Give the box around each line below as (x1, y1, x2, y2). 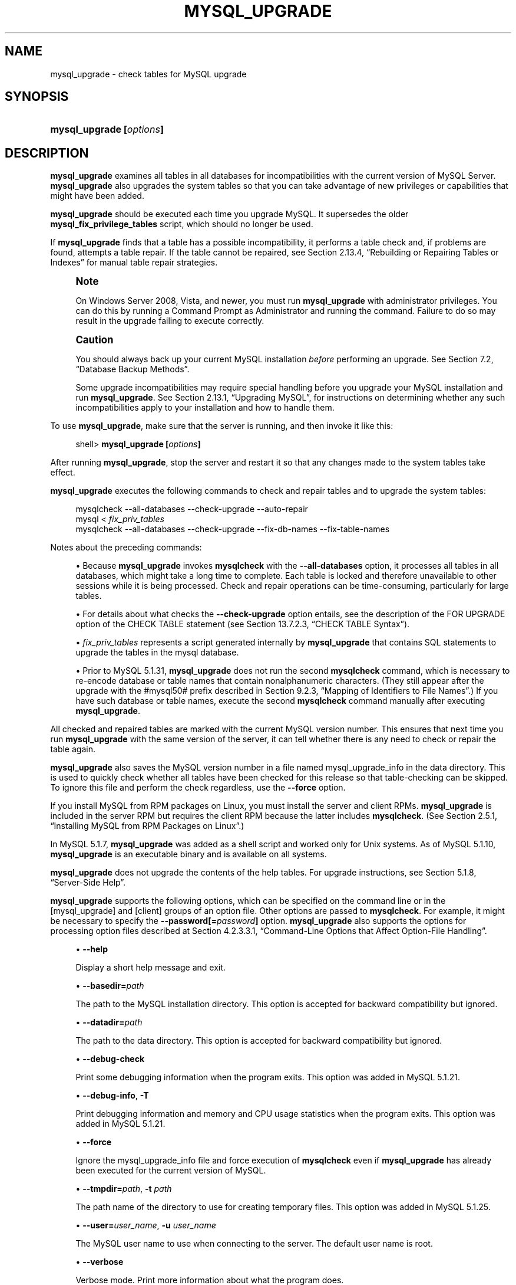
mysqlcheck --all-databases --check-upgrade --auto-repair (75, 504, 308, 514)
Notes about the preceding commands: (50, 542, 202, 553)
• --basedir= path (75, 981, 144, 991)
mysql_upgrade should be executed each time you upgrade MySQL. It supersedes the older (50, 209, 409, 219)
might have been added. (50, 191, 144, 201)
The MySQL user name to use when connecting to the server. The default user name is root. (75, 1238, 433, 1249)
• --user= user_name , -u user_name (75, 1220, 216, 1231)
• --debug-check (75, 1054, 145, 1064)
